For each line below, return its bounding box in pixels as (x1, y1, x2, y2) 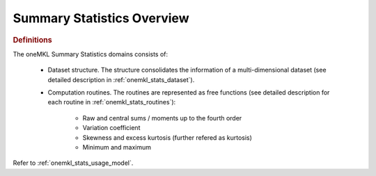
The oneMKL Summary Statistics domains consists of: (13, 49, 169, 58)
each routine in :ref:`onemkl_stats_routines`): (47, 98, 176, 106)
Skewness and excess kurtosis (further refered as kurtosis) (82, 133, 252, 142)
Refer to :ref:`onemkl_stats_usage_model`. (13, 159, 134, 167)
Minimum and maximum (82, 143, 152, 151)
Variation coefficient (82, 124, 141, 132)
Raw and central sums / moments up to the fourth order (82, 113, 242, 122)
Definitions (13, 35, 52, 45)
